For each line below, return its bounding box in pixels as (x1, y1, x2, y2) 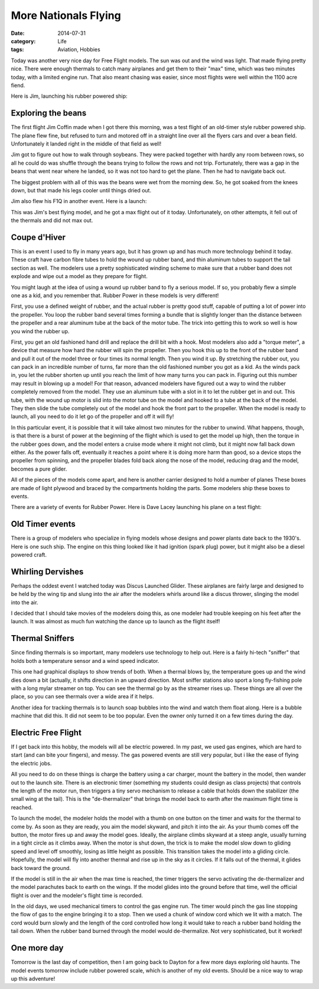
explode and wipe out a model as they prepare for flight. (11, 273, 148, 280)
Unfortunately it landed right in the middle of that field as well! (11, 140, 162, 147)
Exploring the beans (11, 108, 87, 118)
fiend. (11, 82, 25, 89)
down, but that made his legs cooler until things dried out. (11, 186, 152, 194)
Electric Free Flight (11, 727, 82, 737)
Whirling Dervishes (11, 566, 84, 576)
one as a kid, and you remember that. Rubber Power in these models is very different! (11, 292, 219, 299)
